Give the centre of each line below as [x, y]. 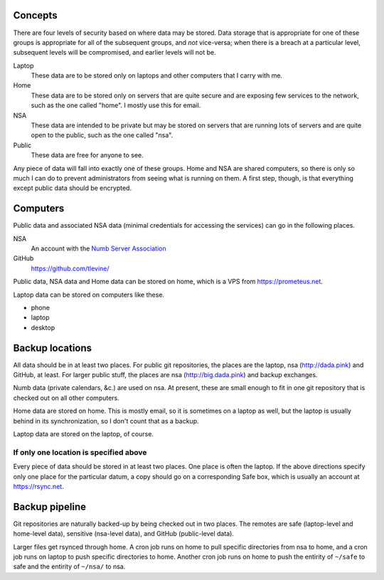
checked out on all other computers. [66, 398]
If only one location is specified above [80, 452]
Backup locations [53, 348]
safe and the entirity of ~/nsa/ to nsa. [69, 566]
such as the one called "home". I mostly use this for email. [116, 105]
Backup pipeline [50, 506]
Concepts [35, 15]
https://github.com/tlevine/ [70, 268]
